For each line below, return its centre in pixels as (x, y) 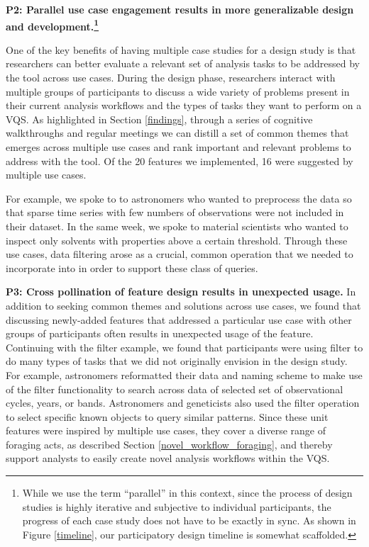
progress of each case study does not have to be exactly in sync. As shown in (189, 520)
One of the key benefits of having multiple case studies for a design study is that (181, 49)
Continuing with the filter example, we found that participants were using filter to (184, 347)
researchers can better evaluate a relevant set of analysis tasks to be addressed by (183, 63)
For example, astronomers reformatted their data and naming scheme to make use (184, 374)
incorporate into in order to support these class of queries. (132, 267)
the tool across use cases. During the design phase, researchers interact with (171, 78)
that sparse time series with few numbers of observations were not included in (175, 212)
